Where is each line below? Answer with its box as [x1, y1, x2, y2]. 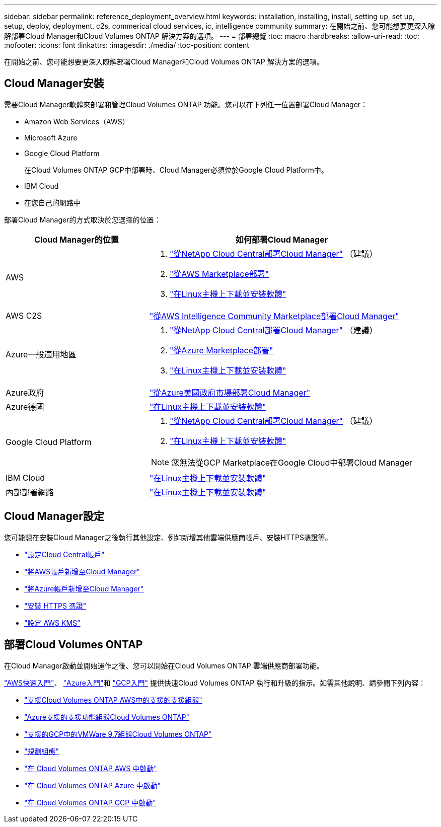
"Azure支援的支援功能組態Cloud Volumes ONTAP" [24, 712, 190, 721]
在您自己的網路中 [24, 198, 81, 207]
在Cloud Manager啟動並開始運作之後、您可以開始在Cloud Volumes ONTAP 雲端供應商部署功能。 [4, 661, 324, 670]
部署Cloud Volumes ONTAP [4, 638, 143, 651]
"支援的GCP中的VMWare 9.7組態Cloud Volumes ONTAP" [24, 729, 212, 738]
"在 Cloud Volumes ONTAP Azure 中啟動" [24, 781, 161, 790]
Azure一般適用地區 [6, 349, 77, 359]
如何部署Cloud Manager [235, 234, 328, 245]
